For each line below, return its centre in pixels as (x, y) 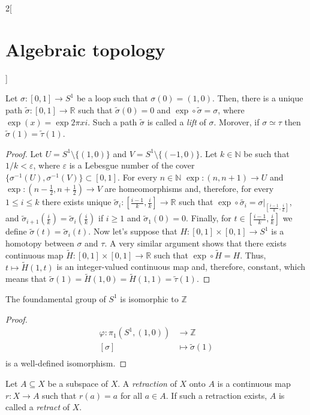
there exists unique (77, 202)
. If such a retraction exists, (216, 395)
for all (131, 395)
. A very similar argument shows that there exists (195, 243)
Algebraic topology (85, 49)
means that (26, 279)
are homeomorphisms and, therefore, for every (189, 189)
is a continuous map (254, 384)
